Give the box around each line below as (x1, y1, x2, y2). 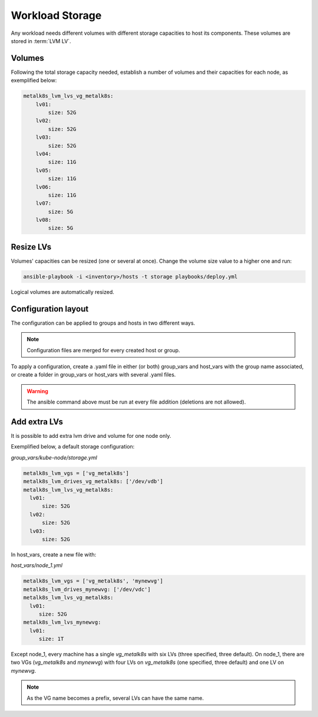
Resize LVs (11, 242, 52, 252)
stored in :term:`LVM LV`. (11, 37, 71, 44)
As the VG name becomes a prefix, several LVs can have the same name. (26, 694, 204, 702)
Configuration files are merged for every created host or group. (26, 346, 180, 353)
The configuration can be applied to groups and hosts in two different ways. (11, 319, 196, 326)
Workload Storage (11, 9, 102, 22)
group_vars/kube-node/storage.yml (11, 454, 97, 461)
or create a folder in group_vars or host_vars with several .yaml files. (11, 371, 176, 378)
